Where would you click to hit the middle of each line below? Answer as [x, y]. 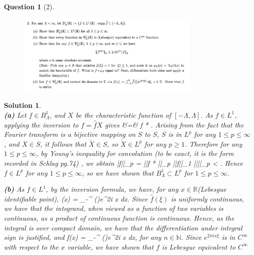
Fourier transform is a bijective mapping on [70, 134]
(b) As [14, 189]
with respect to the [31, 246]
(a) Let [15, 115]
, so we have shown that [118, 172]
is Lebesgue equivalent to [199, 246]
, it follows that [63, 143]
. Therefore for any [213, 143]
